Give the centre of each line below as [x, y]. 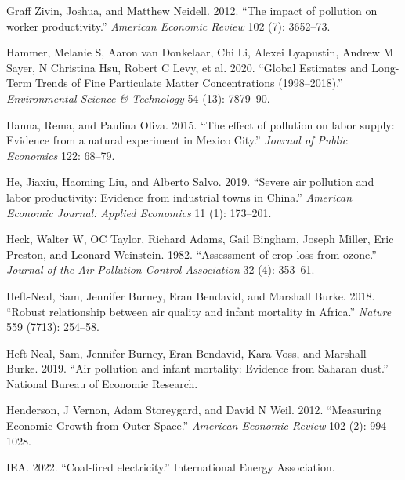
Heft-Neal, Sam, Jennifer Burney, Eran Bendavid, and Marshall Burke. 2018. [191, 295]
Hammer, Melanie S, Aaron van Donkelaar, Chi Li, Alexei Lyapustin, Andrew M [200, 52]
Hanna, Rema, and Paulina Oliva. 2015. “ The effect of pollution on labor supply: [201, 124]
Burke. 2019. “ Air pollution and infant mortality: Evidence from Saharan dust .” [197, 368]
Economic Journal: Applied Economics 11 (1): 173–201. [139, 212]
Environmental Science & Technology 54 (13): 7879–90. [138, 98]
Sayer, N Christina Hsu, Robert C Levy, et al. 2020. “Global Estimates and [187, 67]
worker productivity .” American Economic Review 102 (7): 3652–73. [168, 25]
